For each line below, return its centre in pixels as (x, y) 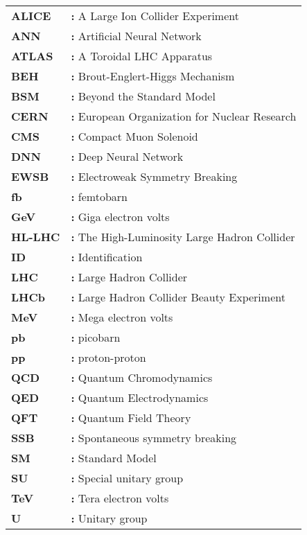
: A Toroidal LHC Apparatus (142, 56)
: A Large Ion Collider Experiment (155, 16)
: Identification (107, 257)
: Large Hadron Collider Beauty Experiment (178, 297)
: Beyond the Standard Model (143, 96)
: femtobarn (99, 196)
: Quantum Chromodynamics (142, 377)
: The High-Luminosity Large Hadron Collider (183, 237)
